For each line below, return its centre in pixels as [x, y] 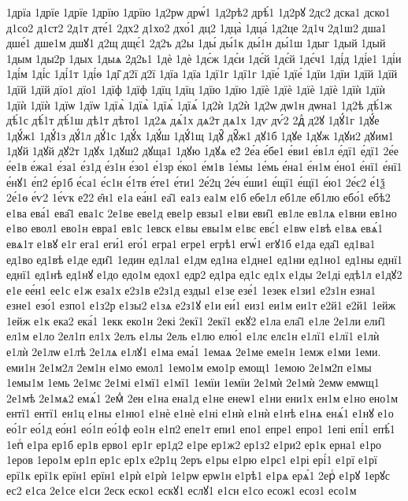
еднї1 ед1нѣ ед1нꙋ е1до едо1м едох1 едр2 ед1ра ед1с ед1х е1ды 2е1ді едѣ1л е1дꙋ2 [204, 275]
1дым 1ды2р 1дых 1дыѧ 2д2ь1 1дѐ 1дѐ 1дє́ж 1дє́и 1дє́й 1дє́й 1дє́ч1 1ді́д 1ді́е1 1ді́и [204, 58]
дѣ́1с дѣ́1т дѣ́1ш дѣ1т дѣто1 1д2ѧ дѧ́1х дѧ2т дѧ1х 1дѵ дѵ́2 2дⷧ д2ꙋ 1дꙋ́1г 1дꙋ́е [193, 120]
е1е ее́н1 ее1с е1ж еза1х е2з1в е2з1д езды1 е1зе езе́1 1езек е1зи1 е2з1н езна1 [191, 289]
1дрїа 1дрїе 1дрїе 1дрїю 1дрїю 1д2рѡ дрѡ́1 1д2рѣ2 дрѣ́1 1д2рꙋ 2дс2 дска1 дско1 [198, 12]
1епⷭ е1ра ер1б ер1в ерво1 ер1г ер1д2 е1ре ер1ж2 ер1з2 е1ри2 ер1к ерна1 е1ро [194, 444]
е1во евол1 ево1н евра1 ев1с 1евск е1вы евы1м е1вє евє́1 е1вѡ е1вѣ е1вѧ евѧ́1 [195, 228]
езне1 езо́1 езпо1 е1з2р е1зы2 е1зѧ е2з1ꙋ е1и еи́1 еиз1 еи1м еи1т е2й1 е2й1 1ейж [201, 305]
